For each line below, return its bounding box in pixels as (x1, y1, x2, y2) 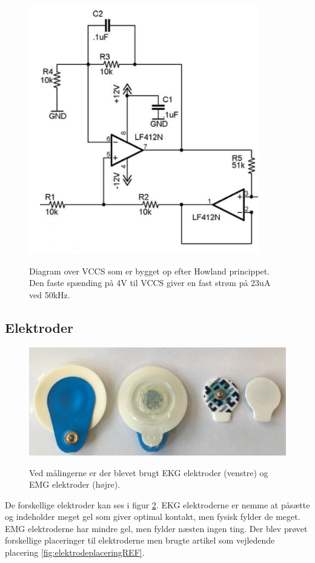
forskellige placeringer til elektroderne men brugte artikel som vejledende (5, 534, 275, 547)
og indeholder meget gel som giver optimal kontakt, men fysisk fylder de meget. (5, 510, 300, 523)
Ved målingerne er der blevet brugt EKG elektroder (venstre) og (29, 466, 268, 479)
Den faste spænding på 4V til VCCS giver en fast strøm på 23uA (29, 276, 271, 289)
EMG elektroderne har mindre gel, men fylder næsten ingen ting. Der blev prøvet (5, 522, 308, 534)
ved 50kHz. (29, 288, 70, 301)
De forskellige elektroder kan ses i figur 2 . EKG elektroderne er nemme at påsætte (5, 498, 310, 511)
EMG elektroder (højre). (29, 478, 121, 491)
